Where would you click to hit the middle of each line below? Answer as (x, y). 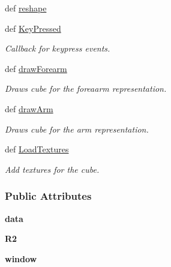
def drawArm (29, 108)
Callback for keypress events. (58, 48)
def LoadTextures (37, 149)
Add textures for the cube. (52, 169)
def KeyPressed (33, 28)
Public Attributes (48, 196)
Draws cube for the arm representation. (77, 129)
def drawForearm (36, 68)
